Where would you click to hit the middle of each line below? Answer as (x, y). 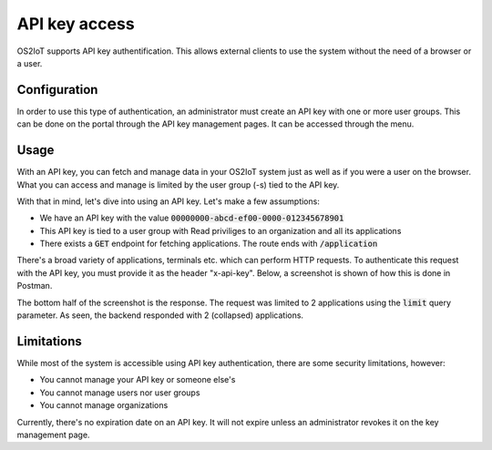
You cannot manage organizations (104, 405)
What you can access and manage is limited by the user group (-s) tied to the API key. (178, 184)
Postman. (35, 286)
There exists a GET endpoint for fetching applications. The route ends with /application (209, 244)
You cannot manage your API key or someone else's (138, 380)
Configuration (57, 90)
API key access (76, 24)
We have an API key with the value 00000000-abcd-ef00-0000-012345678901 (192, 218)
